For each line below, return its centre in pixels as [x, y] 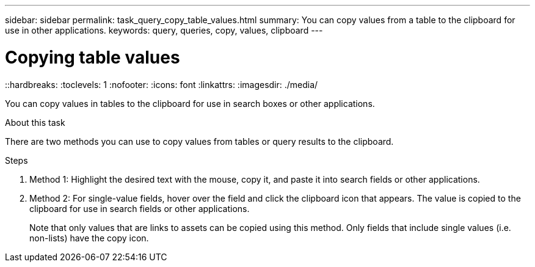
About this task [35, 122]
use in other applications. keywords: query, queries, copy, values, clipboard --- [164, 30]
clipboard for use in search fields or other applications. [140, 208]
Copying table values [93, 57]
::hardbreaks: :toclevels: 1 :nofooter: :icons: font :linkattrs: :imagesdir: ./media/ [162, 84]
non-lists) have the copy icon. [89, 238]
